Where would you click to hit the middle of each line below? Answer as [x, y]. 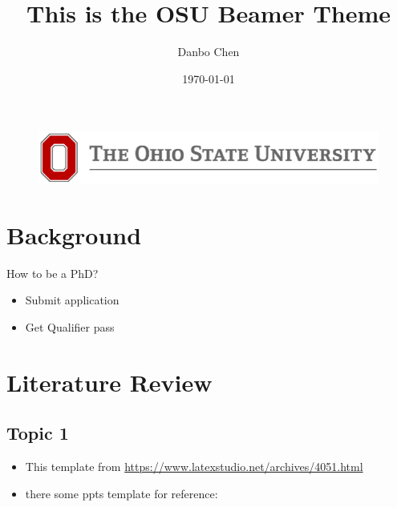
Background [74, 234]
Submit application [72, 300]
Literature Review [109, 382]
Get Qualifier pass [70, 326]
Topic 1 [38, 433]
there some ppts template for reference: [122, 493]
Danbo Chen [209, 52]
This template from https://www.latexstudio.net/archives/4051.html [194, 467]
